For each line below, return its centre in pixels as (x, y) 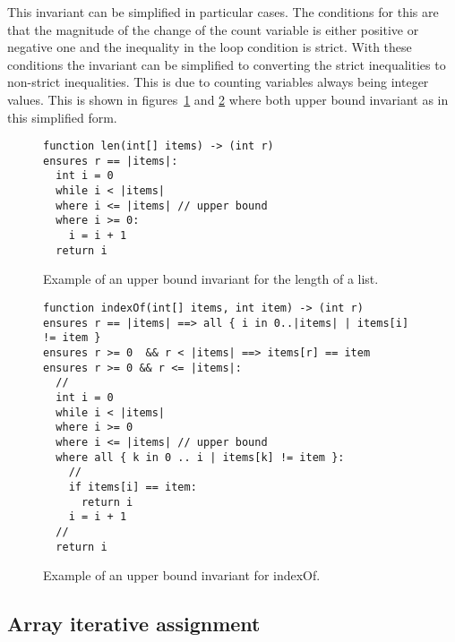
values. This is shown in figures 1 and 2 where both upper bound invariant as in (228, 99)
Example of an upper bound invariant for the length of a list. (211, 279)
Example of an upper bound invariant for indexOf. (182, 575)
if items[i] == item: (133, 487)
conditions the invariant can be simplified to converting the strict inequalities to (227, 64)
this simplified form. (62, 117)
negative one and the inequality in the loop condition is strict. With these (210, 47)
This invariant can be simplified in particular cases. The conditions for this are (223, 12)
